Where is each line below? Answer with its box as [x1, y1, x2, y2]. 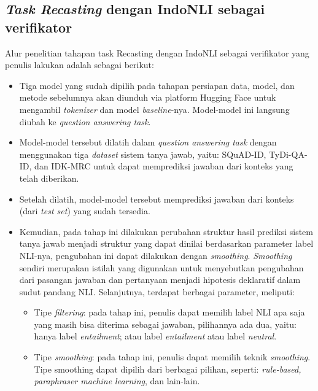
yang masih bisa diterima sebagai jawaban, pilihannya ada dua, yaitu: [34, 317, 297, 330]
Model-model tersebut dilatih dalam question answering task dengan [19, 136, 277, 149]
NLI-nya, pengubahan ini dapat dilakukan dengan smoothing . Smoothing [19, 249, 292, 261]
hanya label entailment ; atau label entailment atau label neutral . [34, 330, 277, 343]
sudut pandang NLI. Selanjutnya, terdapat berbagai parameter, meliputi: [19, 285, 295, 298]
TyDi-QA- [269, 147, 308, 160]
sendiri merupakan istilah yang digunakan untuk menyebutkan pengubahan [19, 261, 304, 274]
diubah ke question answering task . [19, 115, 151, 128]
